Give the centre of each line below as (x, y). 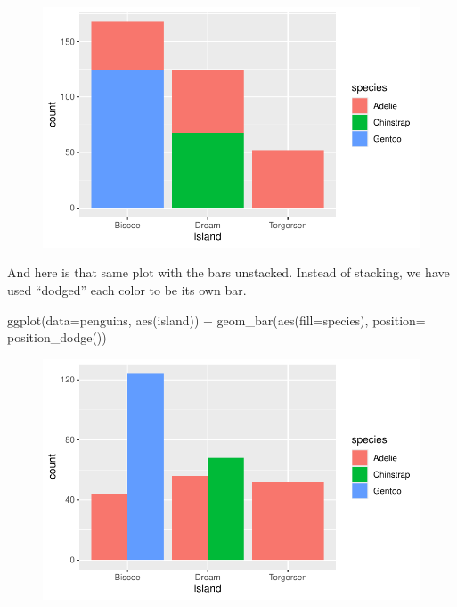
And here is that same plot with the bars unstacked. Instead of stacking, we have (228, 272)
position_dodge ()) (57, 337)
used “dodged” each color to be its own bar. (127, 290)
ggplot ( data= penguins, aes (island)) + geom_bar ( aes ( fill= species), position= (216, 320)
